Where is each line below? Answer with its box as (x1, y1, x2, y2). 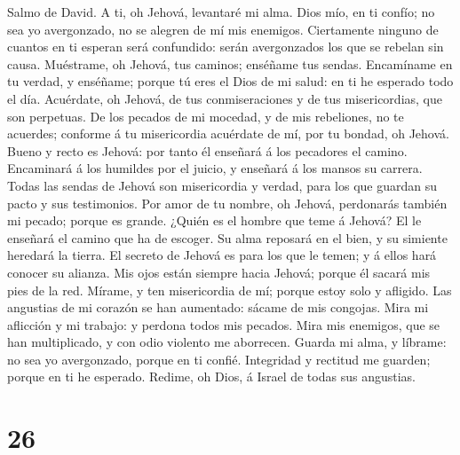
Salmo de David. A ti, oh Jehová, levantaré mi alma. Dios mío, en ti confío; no (7, 3, 435, 20)
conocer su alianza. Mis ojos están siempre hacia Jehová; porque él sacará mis (7, 263, 431, 281)
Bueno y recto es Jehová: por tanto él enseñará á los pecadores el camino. (7, 141, 408, 160)
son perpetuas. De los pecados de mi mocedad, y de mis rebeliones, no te (7, 106, 404, 125)
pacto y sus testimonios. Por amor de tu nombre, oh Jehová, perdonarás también (7, 193, 448, 212)
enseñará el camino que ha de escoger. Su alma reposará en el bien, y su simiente (7, 228, 448, 247)
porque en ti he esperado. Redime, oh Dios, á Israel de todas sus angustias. (7, 367, 416, 386)
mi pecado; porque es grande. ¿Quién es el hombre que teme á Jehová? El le (7, 211, 422, 230)
